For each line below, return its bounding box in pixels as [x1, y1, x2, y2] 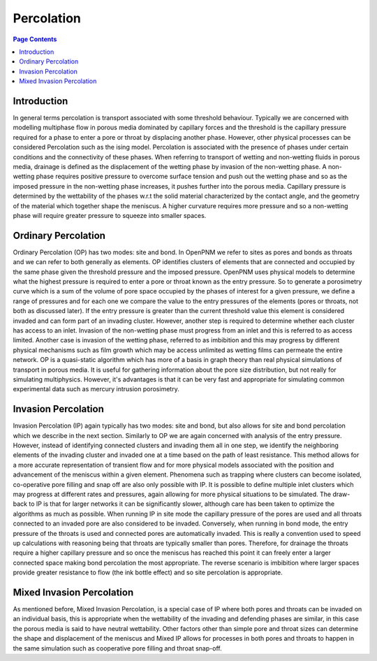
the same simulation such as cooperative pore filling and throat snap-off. [13, 644, 223, 653]
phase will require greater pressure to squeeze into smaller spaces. [13, 211, 207, 219]
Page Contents [13, 35, 57, 43]
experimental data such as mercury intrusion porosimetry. [13, 385, 179, 393]
